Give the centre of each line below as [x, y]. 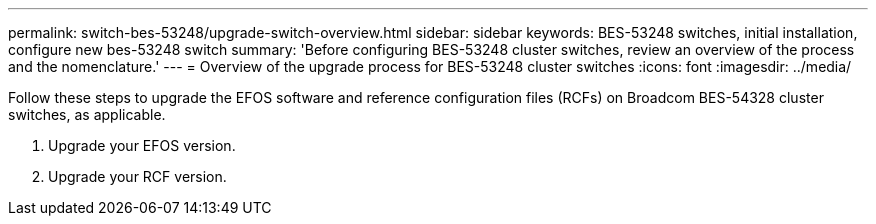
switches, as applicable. [87, 114]
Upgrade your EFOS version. [142, 145]
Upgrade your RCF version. [137, 176]
